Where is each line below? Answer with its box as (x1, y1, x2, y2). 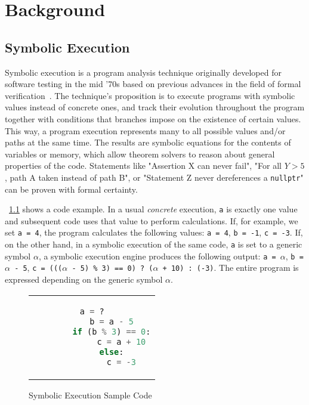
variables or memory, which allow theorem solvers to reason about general (5, 147, 275, 160)
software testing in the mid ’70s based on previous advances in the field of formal (5, 78, 301, 90)
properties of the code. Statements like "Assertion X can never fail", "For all (5, 159, 282, 172)
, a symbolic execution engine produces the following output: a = (38, 249, 276, 262)
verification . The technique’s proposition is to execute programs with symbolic (5, 89, 295, 101)
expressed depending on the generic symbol (5, 273, 163, 286)
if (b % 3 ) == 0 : (72, 326, 151, 336)
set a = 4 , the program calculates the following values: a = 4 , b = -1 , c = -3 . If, (5, 226, 303, 239)
